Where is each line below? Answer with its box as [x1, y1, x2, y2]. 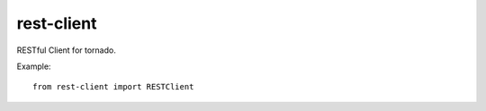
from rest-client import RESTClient [32, 81, 194, 92]
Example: [16, 61, 51, 72]
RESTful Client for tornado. [16, 45, 116, 55]
